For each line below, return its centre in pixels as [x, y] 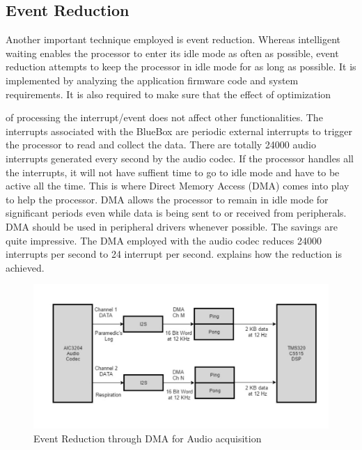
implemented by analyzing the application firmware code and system [152, 80]
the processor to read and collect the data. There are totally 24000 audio [161, 145]
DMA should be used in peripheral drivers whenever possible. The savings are [172, 226]
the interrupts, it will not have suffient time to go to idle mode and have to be [173, 172]
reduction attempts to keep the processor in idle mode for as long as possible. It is [181, 67]
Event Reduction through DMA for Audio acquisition [148, 438]
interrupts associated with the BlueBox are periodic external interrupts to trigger [179, 131]
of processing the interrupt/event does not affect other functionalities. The [164, 117]
